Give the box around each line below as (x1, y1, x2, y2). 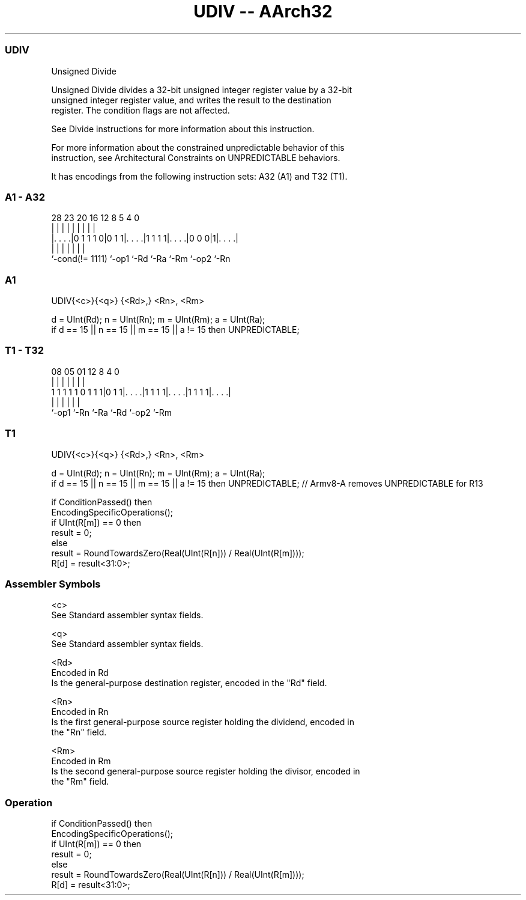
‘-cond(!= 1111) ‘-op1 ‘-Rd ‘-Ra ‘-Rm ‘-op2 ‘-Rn (51, 254, 231, 264)
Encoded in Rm (51, 756, 111, 767)
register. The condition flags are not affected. (51, 105, 230, 115)
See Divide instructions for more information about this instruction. (51, 123, 315, 134)
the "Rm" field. (51, 776, 109, 787)
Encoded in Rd (51, 667, 109, 678)
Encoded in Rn (51, 707, 109, 717)
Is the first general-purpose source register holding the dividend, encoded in (51, 717, 354, 728)
